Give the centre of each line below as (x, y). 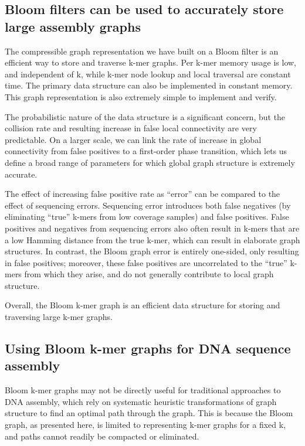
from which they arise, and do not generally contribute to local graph (149, 274)
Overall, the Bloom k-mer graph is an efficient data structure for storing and (143, 305)
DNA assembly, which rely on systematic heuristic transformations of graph (141, 401)
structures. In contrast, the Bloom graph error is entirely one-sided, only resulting (152, 251)
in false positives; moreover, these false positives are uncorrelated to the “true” (146, 262)
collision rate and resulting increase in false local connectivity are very (131, 128)
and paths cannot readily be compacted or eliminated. (102, 436)
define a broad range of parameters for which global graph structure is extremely (150, 162)
